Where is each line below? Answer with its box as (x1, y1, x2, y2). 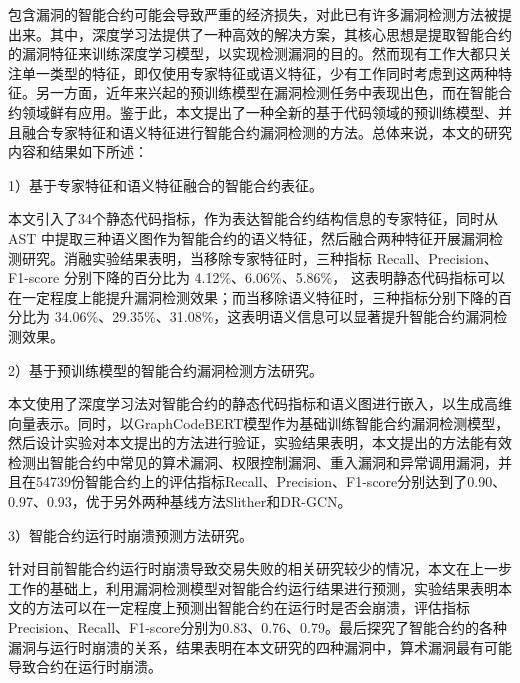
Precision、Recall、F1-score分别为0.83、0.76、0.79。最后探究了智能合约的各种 (8, 617, 507, 638)
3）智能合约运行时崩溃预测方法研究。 (8, 524, 253, 545)
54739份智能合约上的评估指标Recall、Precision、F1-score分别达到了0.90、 (35, 471, 507, 492)
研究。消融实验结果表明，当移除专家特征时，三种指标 (21, 247, 372, 268)
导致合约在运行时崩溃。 (8, 656, 162, 677)
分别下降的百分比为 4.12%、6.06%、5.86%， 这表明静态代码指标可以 (63, 267, 505, 288)
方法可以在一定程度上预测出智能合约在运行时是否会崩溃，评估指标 (35, 597, 470, 618)
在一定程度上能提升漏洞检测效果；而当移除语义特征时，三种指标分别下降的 (8, 286, 498, 307)
